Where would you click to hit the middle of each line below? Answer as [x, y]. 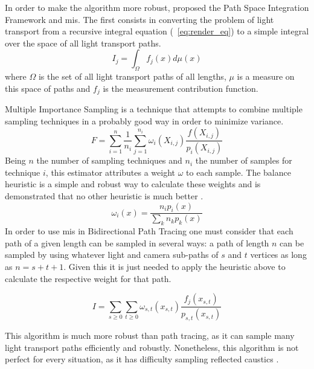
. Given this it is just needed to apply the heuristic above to [175, 267]
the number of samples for [244, 160]
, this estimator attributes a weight [111, 172]
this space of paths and [48, 88]
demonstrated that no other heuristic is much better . [104, 196]
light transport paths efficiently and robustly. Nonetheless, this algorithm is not [152, 347]
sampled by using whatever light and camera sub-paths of [112, 255]
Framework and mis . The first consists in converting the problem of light [139, 19]
